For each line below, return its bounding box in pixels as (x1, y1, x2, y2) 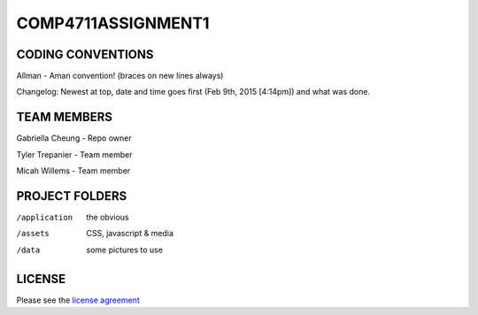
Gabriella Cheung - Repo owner (16, 133, 132, 143)
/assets (16, 228, 50, 239)
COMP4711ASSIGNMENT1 (16, 13, 210, 33)
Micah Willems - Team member (16, 165, 131, 176)
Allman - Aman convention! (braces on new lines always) (16, 71, 224, 81)
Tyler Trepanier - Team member (16, 149, 133, 159)
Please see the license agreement (16, 295, 141, 305)
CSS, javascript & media (86, 228, 174, 239)
